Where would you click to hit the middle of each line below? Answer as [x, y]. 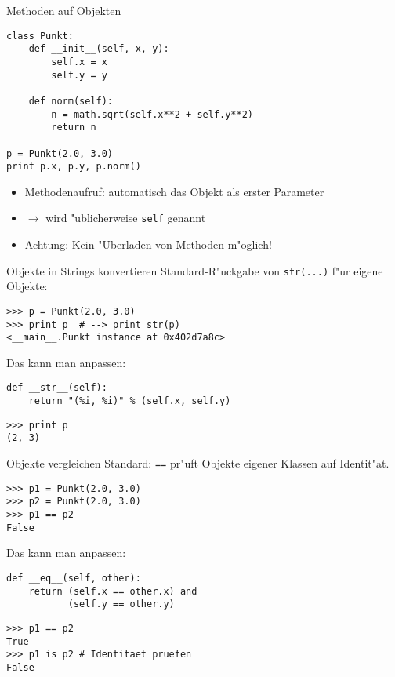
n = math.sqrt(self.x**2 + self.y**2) [152, 114]
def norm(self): [71, 101]
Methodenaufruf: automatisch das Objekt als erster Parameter [174, 191]
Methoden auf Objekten [64, 10]
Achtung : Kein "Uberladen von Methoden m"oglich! [148, 244]
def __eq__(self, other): [74, 578]
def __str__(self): [57, 388]
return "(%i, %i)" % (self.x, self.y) [130, 401]
